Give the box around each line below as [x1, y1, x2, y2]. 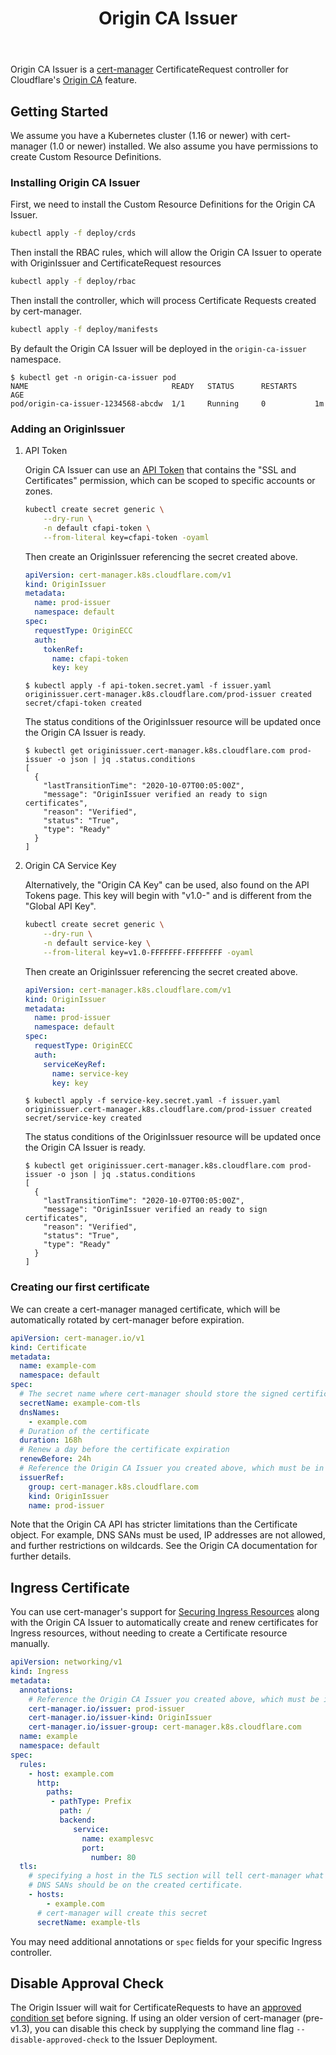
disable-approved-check [10, 2035, 110, 2046]
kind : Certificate [10, 1342, 87, 1352]
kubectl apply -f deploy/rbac [10, 277, 137, 287]
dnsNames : [19, 1407, 60, 1417]
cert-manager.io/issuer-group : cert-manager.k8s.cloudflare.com [28, 1722, 302, 1732]
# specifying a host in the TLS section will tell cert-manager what [28, 1871, 325, 1881]
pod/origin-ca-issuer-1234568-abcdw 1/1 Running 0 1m [10, 398, 325, 409]
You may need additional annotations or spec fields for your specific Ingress [10, 1935, 323, 1947]
